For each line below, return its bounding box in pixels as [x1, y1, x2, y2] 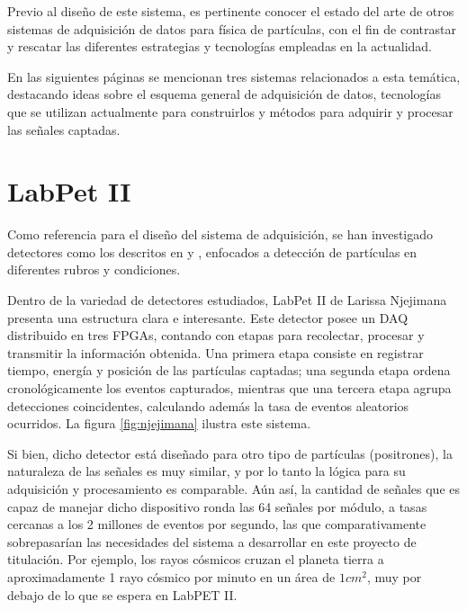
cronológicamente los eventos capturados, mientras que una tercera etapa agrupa [7, 379, 452, 398]
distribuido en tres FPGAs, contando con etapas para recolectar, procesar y [7, 326, 425, 345]
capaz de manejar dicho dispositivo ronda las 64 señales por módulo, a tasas [7, 497, 427, 516]
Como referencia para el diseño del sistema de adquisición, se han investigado [7, 225, 434, 244]
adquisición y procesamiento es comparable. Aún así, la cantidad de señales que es [7, 480, 461, 498]
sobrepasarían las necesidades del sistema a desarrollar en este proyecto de [7, 532, 417, 551]
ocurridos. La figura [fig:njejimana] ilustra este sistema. [7, 414, 311, 433]
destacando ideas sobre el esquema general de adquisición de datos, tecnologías [7, 85, 442, 103]
